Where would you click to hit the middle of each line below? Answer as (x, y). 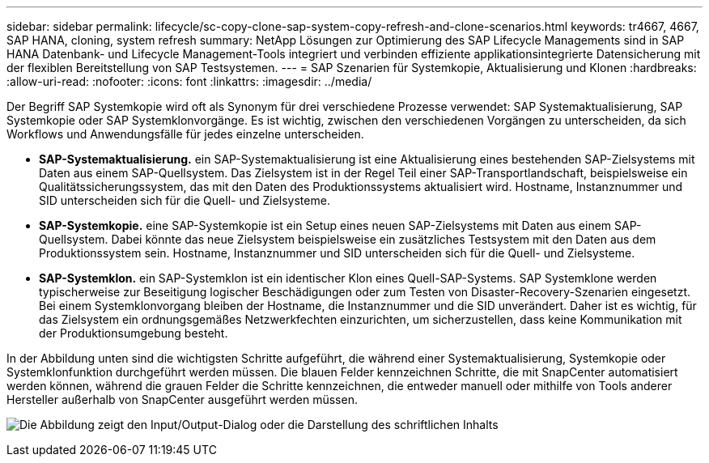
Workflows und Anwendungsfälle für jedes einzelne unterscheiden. (185, 134)
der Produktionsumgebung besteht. (134, 333)
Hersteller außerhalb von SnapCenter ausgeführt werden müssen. (182, 399)
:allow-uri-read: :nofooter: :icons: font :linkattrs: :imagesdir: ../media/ (189, 81)
